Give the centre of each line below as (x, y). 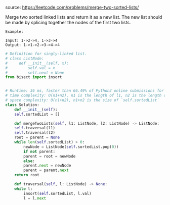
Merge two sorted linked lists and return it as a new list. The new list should (84, 17)
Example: (14, 32)
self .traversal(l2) (35, 133)
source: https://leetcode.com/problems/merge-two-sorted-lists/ (72, 7)
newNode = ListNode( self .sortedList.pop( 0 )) (71, 147)
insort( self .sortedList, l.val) (58, 193)
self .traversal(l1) (35, 128)
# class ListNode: (25, 58)
